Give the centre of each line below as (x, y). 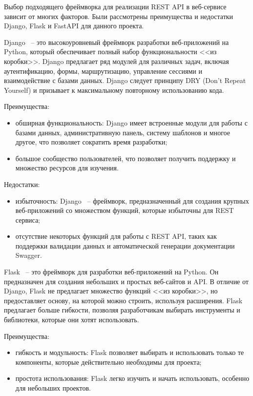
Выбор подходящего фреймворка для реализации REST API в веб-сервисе (115, 6)
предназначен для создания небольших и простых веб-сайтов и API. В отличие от (126, 281)
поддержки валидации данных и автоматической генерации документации (125, 245)
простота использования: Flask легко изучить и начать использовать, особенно (132, 378)
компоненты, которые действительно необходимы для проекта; (108, 362)
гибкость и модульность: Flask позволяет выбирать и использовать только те (130, 352)
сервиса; (28, 219)
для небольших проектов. (53, 388)
